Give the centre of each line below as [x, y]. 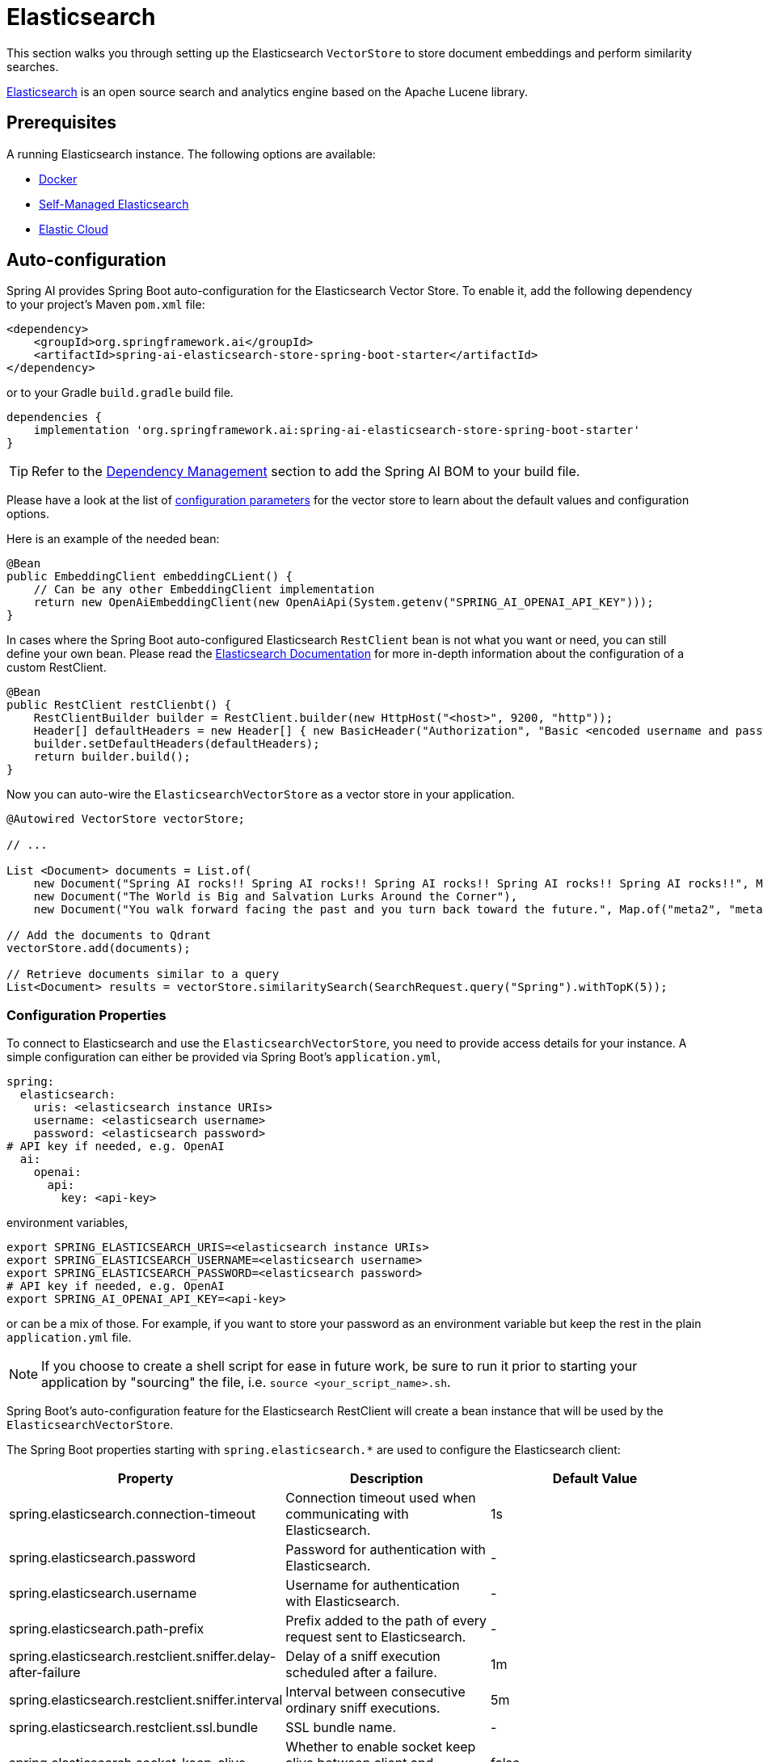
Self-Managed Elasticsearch [114, 204]
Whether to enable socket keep [381, 1747]
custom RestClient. [57, 668]
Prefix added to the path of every [386, 1621]
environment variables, [67, 1223]
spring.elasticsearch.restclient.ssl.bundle [134, 1728]
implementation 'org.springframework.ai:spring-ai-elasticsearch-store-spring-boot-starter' [337, 430]
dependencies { [55, 417]
